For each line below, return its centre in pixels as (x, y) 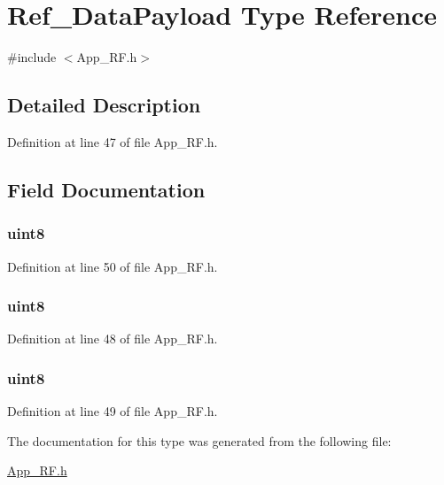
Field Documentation (106, 189)
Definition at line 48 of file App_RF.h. (113, 339)
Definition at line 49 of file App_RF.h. (113, 411)
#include (32, 57)
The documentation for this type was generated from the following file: (199, 440)
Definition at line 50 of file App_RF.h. (113, 266)
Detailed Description (104, 105)
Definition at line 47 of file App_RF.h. (113, 141)
